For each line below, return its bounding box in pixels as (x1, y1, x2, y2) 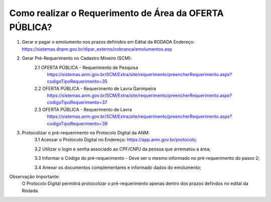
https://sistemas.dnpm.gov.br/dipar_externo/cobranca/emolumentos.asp (22, 46, 173, 52)
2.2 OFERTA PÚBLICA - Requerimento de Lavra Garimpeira (34, 85, 157, 91)
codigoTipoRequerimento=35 (47, 78, 108, 85)
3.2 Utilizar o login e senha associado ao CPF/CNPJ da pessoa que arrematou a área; (34, 146, 211, 152)
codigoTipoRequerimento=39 (47, 120, 108, 126)
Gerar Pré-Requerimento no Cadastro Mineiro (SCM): (22, 55, 132, 61)
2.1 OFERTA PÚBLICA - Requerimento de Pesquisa (34, 64, 138, 70)
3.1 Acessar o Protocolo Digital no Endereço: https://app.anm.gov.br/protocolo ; (34, 137, 197, 143)
